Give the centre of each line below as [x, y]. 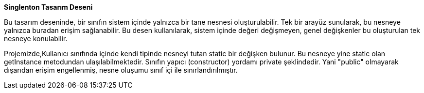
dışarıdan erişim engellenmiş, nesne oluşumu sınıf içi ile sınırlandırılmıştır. [121, 70]
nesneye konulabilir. [36, 39]
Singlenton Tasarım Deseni [48, 7]
